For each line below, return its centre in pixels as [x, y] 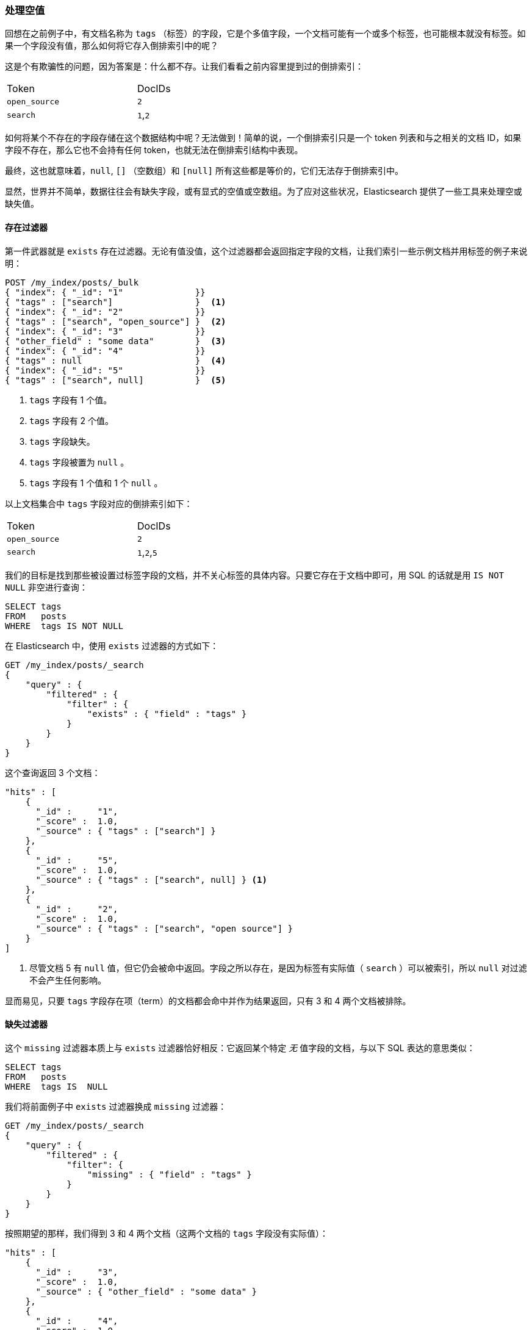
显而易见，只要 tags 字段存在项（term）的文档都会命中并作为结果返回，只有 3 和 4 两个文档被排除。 [208, 1001]
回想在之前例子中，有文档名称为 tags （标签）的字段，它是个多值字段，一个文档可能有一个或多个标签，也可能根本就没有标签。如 [265, 34]
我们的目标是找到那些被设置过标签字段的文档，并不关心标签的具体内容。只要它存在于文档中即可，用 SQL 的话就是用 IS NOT [254, 575]
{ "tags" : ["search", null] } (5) [116, 380]
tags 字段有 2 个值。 [72, 420]
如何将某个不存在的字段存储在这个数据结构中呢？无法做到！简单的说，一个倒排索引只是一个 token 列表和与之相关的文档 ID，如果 [263, 138]
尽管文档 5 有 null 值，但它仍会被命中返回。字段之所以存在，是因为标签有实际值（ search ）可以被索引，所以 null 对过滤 [278, 968]
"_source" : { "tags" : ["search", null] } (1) [151, 879]
